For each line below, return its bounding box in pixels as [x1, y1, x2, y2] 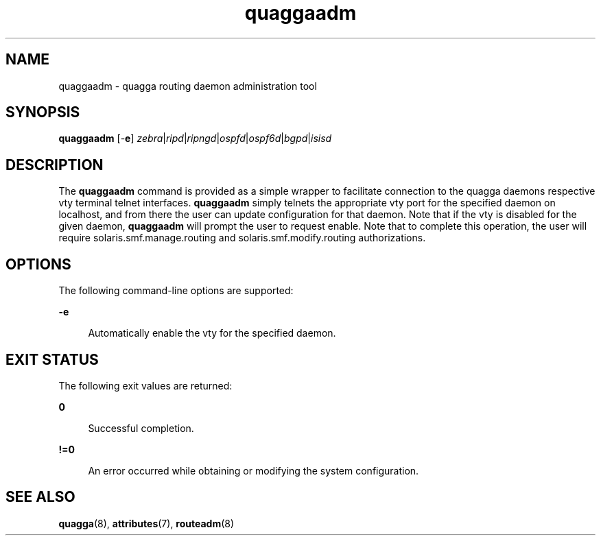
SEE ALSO [5, 488, 75, 506]
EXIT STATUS [5, 350, 99, 368]
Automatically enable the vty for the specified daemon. [88, 327, 336, 339]
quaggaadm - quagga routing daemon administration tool [58, 80, 317, 92]
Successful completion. [88, 422, 194, 434]
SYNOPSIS [5, 104, 80, 121]
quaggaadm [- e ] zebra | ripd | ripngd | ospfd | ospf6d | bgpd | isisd [58, 132, 332, 145]
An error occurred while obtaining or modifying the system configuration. [88, 464, 419, 477]
